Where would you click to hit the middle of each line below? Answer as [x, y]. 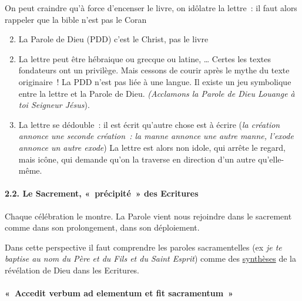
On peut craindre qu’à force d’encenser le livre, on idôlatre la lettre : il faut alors [151, 8]
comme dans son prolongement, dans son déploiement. [102, 227]
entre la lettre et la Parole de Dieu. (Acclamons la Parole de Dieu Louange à [157, 93]
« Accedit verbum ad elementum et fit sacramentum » [119, 293]
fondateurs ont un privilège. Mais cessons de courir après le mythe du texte [154, 70]
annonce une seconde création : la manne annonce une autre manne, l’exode [156, 136]
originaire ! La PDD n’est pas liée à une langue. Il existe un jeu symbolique [155, 81]
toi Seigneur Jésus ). [54, 105]
